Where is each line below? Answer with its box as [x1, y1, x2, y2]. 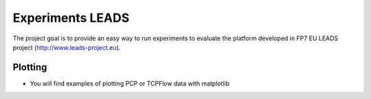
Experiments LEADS [12, 10, 130, 25]
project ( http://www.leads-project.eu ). [12, 43, 121, 51]
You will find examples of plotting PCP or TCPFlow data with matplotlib [30, 79, 230, 87]
